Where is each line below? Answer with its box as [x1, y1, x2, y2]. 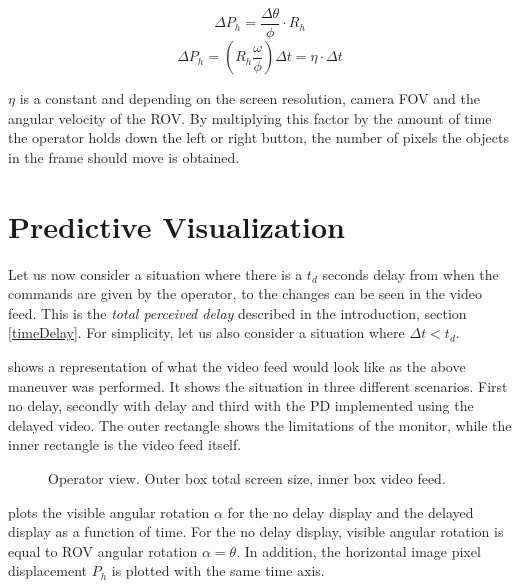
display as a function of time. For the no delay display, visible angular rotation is [8, 521, 504, 542]
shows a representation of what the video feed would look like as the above [8, 355, 466, 376]
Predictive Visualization [8, 205, 345, 246]
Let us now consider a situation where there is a [8, 263, 303, 284]
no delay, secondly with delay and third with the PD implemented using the [8, 395, 474, 416]
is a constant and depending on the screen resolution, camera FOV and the [19, 88, 480, 109]
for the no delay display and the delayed [227, 501, 474, 522]
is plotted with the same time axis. [111, 560, 325, 581]
